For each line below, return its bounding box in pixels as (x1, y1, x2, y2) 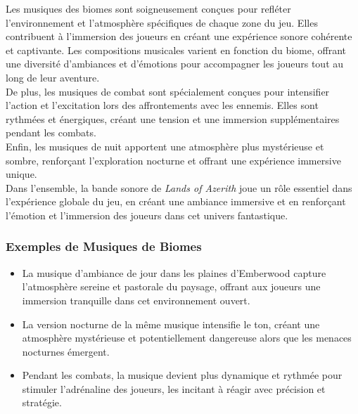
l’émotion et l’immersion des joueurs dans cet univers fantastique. (6, 207, 288, 222)
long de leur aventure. (6, 70, 100, 84)
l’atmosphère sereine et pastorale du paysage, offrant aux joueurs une (22, 279, 321, 294)
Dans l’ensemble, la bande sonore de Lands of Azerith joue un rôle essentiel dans (6, 180, 352, 195)
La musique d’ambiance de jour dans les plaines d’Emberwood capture (22, 265, 326, 280)
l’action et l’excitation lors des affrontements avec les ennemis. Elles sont (6, 98, 319, 112)
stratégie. (22, 395, 62, 410)
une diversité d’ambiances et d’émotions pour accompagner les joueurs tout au (6, 56, 344, 71)
